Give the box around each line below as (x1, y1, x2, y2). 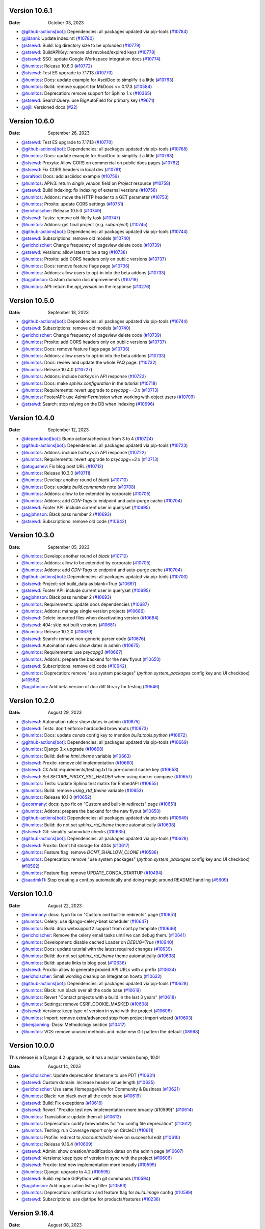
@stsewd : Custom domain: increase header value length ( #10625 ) (21, 1079, 155, 1085)
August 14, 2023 (48, 1063, 81, 1069)
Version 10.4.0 (9, 413, 55, 422)
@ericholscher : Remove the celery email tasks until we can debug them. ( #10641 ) (21, 932, 186, 938)
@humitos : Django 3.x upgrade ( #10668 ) (21, 746, 104, 752)
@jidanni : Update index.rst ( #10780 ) (21, 35, 94, 41)
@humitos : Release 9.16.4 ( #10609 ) (21, 1141, 93, 1147)
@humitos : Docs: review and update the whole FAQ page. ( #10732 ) (21, 359, 157, 366)
